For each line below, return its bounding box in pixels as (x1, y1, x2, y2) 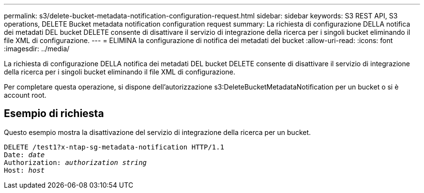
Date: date (4, 150, 45, 159)
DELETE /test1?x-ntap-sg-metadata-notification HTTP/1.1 (4, 143, 225, 151)
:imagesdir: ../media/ (4, 45, 70, 53)
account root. (4, 91, 46, 99)
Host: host (4, 166, 45, 174)
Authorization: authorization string (4, 158, 147, 166)
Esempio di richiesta (4, 107, 104, 120)
